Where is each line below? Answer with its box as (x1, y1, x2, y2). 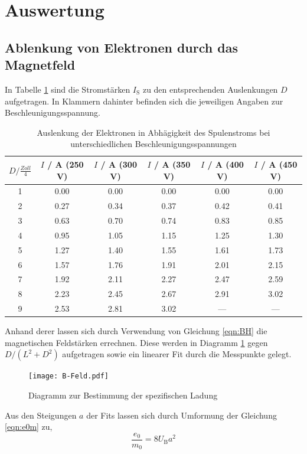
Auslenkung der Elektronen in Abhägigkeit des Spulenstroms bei (37, 126, 270, 138)
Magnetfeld (5, 55, 76, 74)
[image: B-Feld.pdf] (28, 372, 109, 381)
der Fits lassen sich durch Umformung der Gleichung (86, 409, 277, 421)
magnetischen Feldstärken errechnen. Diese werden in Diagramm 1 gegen (5, 336, 268, 348)
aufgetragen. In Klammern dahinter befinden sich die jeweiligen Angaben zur (5, 94, 283, 107)
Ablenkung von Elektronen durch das (5, 38, 238, 56)
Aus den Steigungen (5, 409, 77, 421)
